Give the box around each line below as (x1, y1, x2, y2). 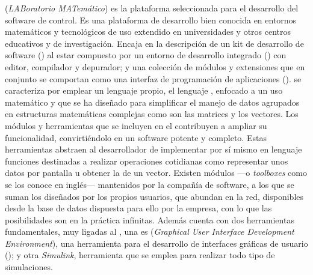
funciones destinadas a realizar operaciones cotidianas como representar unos (5, 154, 288, 167)
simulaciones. (5, 261, 53, 273)
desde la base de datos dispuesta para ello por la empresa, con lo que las (5, 202, 272, 214)
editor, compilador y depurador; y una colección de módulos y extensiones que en (5, 60, 305, 73)
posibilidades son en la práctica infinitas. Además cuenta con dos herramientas (5, 213, 294, 226)
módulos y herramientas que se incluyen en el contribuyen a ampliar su (5, 119, 267, 131)
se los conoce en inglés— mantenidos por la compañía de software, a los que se (5, 178, 294, 190)
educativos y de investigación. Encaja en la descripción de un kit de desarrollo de (5, 37, 304, 49)
